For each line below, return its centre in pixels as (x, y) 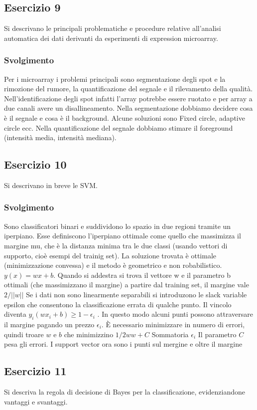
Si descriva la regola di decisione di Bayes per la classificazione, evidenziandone (125, 391)
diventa (15, 314)
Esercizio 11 (35, 371)
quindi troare (24, 334)
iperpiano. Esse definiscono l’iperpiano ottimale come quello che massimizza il (123, 236)
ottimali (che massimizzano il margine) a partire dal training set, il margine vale (127, 285)
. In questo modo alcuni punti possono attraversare (175, 314)
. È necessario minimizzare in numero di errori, (173, 324)
